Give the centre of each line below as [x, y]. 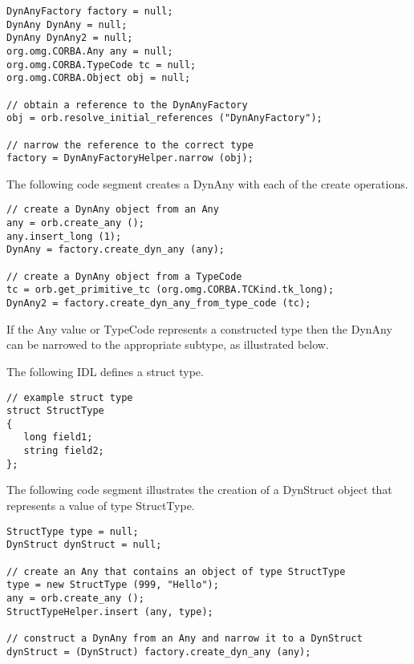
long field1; [58, 437]
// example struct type [70, 397]
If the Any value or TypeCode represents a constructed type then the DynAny [199, 328]
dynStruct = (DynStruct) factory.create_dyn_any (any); [159, 652]
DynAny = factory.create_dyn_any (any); [116, 250]
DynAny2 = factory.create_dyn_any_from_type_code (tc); [159, 304]
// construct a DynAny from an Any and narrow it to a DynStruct [185, 638]
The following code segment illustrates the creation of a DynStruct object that [199, 490]
